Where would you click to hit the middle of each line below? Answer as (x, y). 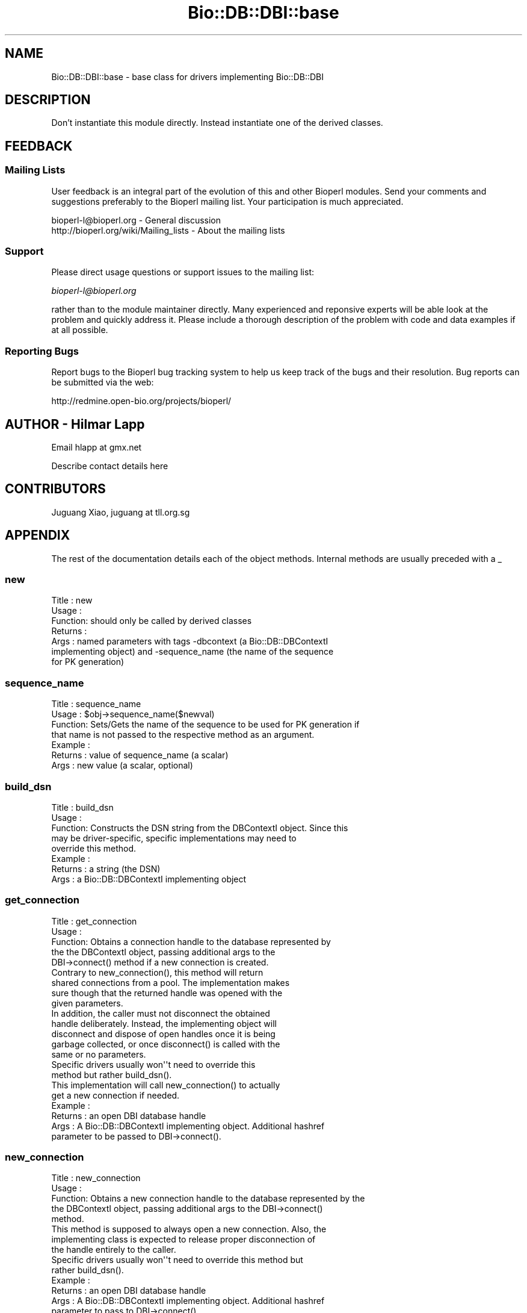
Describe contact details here (110, 466)
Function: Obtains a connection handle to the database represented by (191, 941)
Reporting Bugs (42, 351)
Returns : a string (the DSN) (106, 869)
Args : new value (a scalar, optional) (122, 766)
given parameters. (87, 1003)
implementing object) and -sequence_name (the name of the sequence (193, 652)
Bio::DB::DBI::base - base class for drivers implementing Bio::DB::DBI (187, 76)
